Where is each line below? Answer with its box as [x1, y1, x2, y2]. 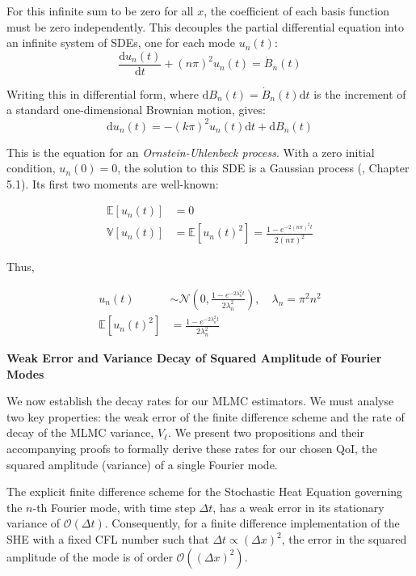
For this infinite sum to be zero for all [6, 2, 194, 19]
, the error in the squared [281, 531, 407, 548]
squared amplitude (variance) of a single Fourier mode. [6, 455, 278, 472]
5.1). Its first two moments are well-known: [6, 175, 219, 192]
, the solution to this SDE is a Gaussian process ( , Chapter [117, 159, 410, 176]
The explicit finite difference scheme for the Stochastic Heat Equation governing [6, 483, 403, 500]
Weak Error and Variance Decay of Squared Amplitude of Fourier [6, 349, 382, 366]
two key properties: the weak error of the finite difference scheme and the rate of [6, 408, 405, 425]
